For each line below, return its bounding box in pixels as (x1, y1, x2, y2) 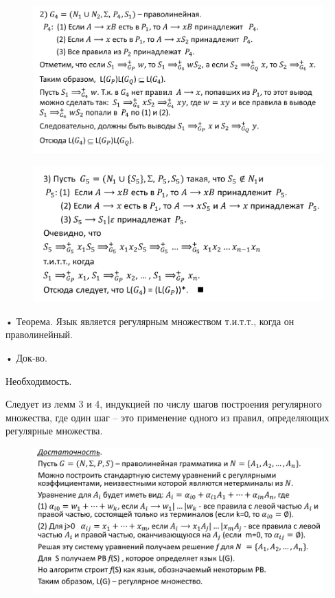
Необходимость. (5, 373, 72, 388)
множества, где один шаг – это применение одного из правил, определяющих (5, 410, 330, 424)
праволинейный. (5, 327, 73, 342)
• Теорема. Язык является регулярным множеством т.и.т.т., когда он (5, 313, 294, 328)
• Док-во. (5, 351, 47, 365)
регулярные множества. (5, 423, 103, 438)
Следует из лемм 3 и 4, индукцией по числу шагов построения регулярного (5, 397, 322, 411)
